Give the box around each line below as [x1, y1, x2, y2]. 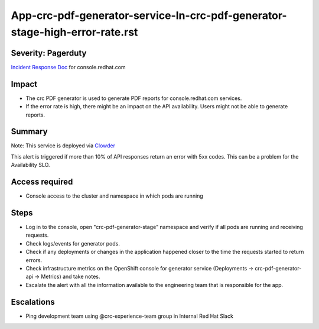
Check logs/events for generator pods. [25, 240, 121, 247]
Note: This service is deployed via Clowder [11, 142, 115, 149]
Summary [11, 127, 48, 137]
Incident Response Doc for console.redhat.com [11, 63, 126, 70]
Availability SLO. [11, 162, 50, 169]
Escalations [11, 296, 56, 307]
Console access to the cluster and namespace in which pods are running [25, 192, 203, 199]
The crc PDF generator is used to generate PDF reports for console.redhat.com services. [25, 95, 242, 102]
